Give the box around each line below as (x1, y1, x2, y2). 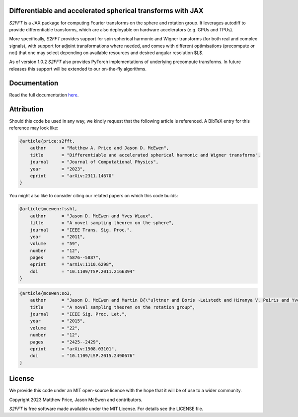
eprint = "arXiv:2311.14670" (30, 173, 114, 178)
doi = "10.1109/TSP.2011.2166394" (30, 268, 135, 274)
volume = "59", (30, 241, 80, 247)
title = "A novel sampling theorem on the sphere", (30, 220, 174, 226)
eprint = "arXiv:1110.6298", (30, 261, 114, 267)
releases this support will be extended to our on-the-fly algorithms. (9, 66, 147, 72)
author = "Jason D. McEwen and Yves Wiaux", (30, 213, 153, 219)
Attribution (9, 105, 44, 113)
